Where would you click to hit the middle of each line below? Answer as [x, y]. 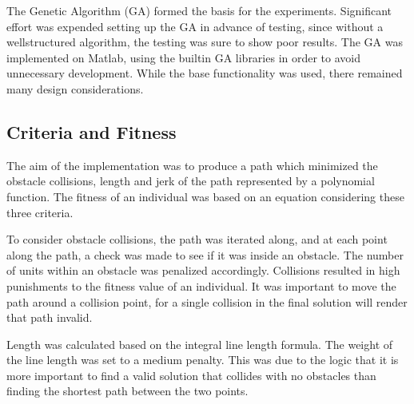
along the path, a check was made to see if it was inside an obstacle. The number [205, 254]
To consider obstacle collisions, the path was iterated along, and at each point [197, 239]
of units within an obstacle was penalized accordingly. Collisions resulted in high [203, 270]
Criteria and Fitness [92, 131]
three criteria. [40, 212]
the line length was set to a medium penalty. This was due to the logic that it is [203, 360]
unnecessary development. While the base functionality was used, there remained [205, 73]
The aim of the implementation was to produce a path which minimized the [192, 165]
